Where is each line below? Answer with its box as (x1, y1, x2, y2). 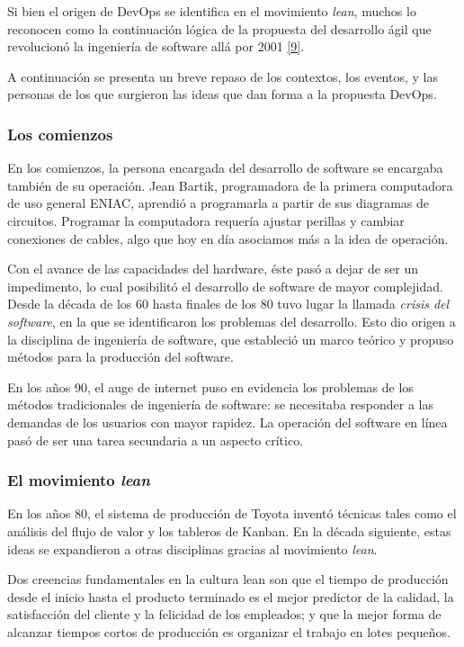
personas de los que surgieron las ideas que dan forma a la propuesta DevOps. (7, 85, 437, 103)
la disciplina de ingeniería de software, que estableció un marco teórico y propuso (7, 329, 454, 348)
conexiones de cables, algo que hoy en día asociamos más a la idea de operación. (7, 229, 449, 247)
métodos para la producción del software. (7, 347, 234, 366)
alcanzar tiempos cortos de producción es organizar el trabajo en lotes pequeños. (7, 622, 451, 641)
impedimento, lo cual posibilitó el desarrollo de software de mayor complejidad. (7, 276, 443, 295)
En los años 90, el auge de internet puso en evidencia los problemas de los (7, 377, 414, 396)
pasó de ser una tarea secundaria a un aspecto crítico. (7, 430, 304, 449)
